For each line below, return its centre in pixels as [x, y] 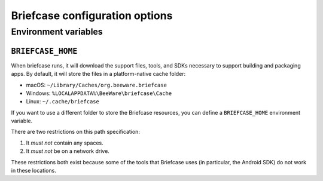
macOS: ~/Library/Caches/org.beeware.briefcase [97, 85]
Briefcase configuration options [92, 16]
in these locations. [33, 171]
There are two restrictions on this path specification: [76, 132]
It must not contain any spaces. [65, 143]
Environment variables [57, 32]
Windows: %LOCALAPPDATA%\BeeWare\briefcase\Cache [99, 93]
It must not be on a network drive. [68, 151]
